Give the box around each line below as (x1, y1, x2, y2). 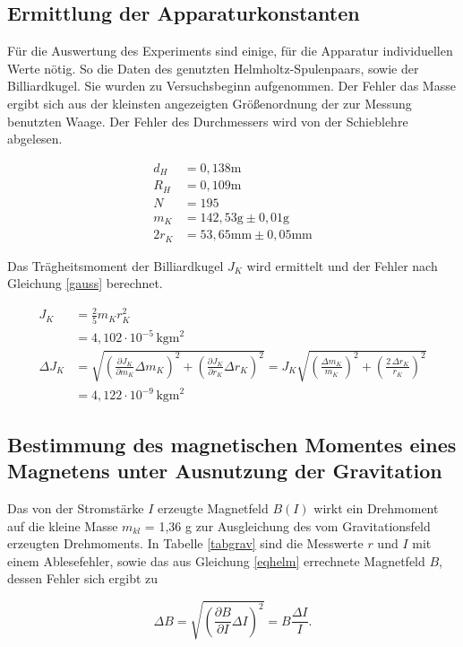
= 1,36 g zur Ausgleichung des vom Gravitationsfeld (144, 516, 431, 535)
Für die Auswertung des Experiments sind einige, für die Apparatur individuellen (7, 41, 453, 60)
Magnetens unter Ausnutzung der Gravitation (7, 457, 442, 485)
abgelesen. (7, 129, 63, 148)
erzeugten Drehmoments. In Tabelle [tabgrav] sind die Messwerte (7, 534, 364, 553)
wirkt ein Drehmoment (313, 499, 439, 518)
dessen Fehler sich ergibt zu (7, 569, 159, 588)
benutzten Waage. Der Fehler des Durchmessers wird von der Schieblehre (7, 111, 408, 130)
